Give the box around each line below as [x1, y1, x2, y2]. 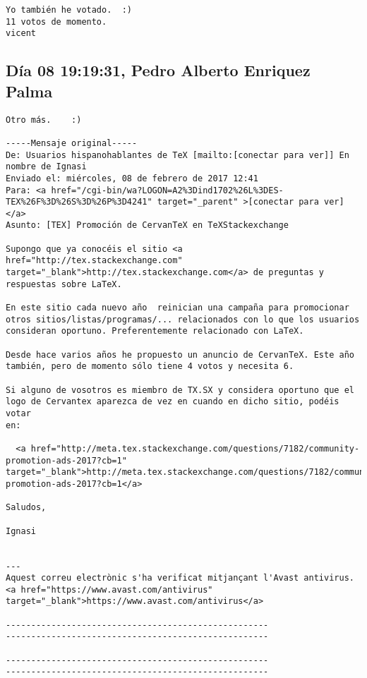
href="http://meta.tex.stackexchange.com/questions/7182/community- [30, 443, 360, 454]
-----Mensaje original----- [6, 138, 138, 148]
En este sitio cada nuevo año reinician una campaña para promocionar [6, 303, 349, 313]
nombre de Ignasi [6, 162, 87, 172]
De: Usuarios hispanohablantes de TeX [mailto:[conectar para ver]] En [6, 150, 349, 160]
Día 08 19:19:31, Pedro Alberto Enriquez [6, 59, 311, 81]
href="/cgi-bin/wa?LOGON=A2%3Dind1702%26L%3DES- [51, 185, 284, 195]
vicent [6, 28, 36, 39]
